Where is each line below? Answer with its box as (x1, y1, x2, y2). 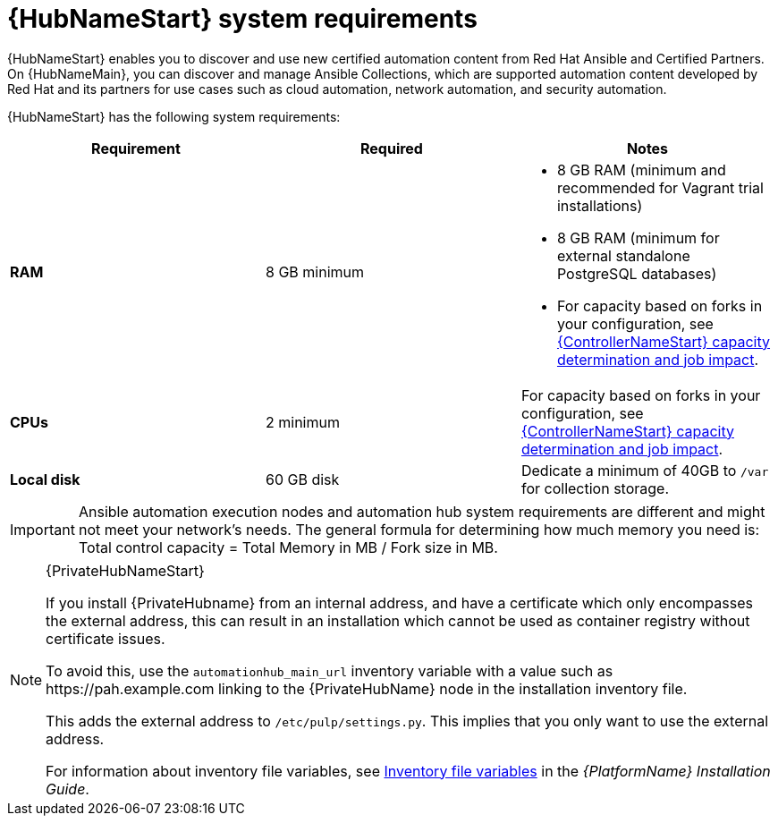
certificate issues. (46, 629, 165, 648)
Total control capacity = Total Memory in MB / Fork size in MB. (78, 538, 498, 556)
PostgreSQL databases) (556, 264, 717, 283)
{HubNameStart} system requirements (7, 4, 478, 34)
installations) (556, 196, 643, 215)
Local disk (10, 470, 80, 488)
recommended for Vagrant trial (556, 178, 764, 197)
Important (10, 520, 75, 539)
